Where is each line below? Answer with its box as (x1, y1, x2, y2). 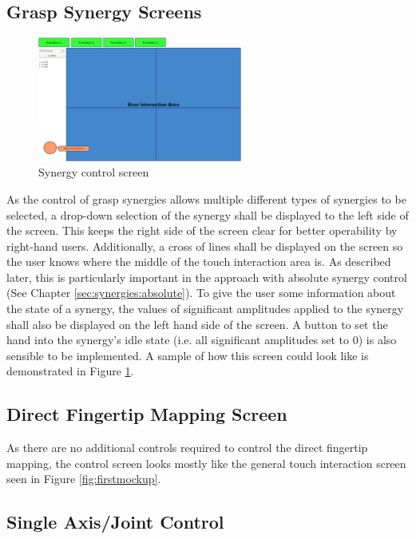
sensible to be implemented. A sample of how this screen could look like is (6, 347, 369, 363)
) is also (358, 331, 397, 348)
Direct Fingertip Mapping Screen (6, 402, 287, 426)
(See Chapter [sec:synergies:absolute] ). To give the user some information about (6, 284, 396, 301)
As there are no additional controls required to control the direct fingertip (6, 439, 368, 456)
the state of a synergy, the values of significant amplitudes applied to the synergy (6, 300, 404, 317)
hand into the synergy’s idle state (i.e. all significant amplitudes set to (6, 331, 350, 348)
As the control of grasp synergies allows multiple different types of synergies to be (6, 190, 406, 207)
